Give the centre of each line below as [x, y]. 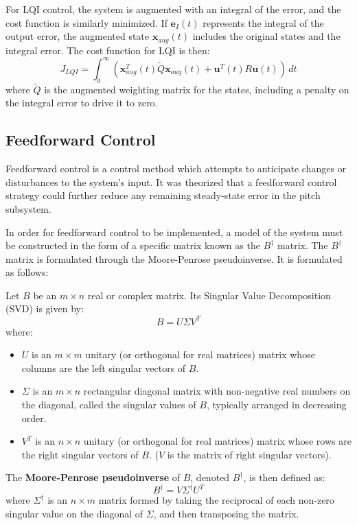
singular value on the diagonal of [74, 514]
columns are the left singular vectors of [104, 367]
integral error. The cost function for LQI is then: [108, 50]
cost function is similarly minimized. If [87, 22]
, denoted [210, 477]
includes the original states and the [266, 36]
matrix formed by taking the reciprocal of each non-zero [216, 500]
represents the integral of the [263, 22]
